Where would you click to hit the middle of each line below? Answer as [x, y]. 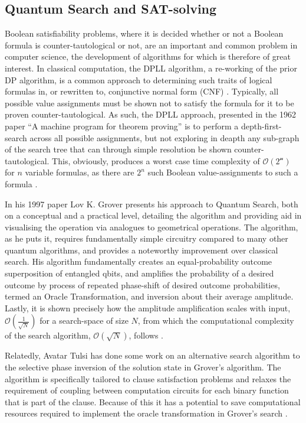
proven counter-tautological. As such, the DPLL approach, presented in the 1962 [150, 114]
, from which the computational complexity [216, 320]
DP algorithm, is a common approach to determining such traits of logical [139, 79]
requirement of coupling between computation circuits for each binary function [147, 390]
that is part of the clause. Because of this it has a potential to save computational [153, 401]
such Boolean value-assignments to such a [223, 172]
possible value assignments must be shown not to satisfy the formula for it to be [149, 103]
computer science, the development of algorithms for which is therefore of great [148, 56]
